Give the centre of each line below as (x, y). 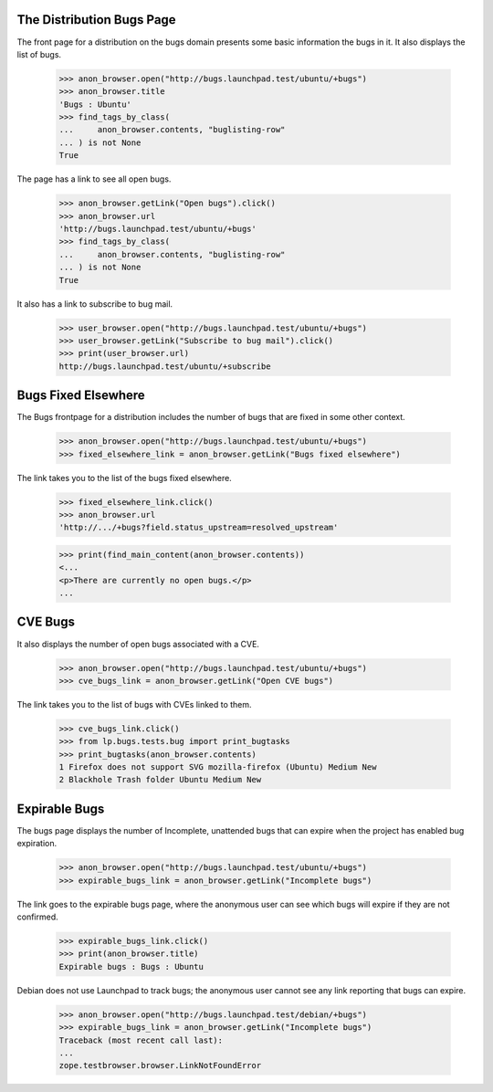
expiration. (37, 844)
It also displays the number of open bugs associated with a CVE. (138, 644)
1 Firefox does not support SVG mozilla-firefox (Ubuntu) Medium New (218, 767)
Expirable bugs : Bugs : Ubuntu (131, 966)
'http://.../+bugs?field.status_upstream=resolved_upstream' (199, 528)
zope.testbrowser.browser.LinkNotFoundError (160, 1066)
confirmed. (37, 917)
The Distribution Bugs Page (97, 20)
